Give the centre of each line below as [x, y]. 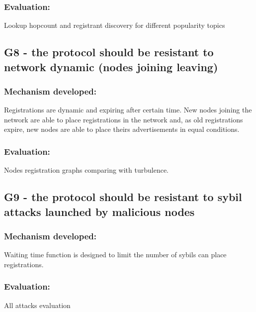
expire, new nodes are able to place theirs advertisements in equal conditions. [122, 129]
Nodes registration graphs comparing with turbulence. [86, 170]
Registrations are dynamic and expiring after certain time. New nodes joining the [128, 110]
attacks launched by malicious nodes [99, 211]
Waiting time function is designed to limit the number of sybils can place [115, 255]
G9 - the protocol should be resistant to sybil [123, 197]
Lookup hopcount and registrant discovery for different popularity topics [115, 25]
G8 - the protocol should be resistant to [109, 52]
